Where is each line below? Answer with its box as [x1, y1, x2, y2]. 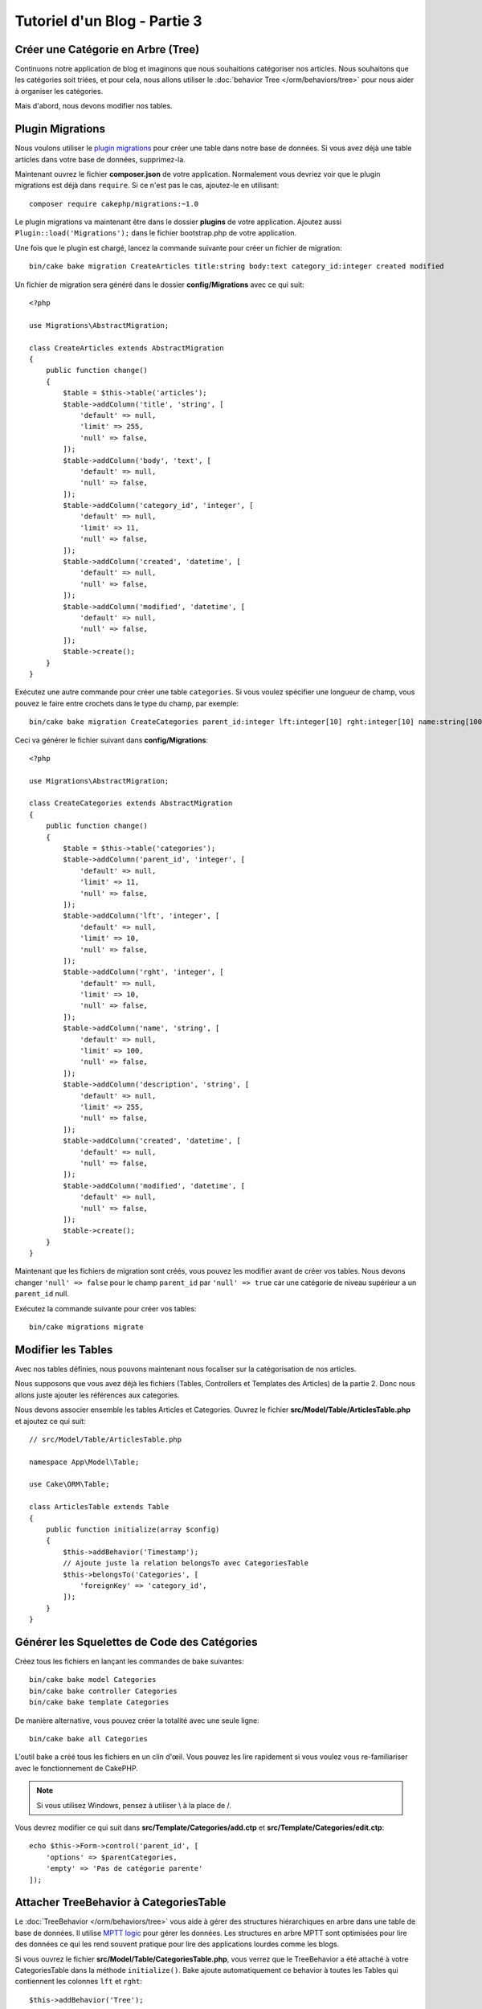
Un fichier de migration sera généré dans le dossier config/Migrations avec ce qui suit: [14, 280, 304, 289]
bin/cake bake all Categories [29, 1734, 149, 1743]
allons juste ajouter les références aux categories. [14, 1390, 180, 1400]
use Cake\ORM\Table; [29, 1479, 110, 1489]
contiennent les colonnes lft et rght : [14, 1977, 143, 1986]
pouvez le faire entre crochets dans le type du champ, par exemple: [14, 698, 239, 708]
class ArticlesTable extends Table [29, 1503, 170, 1512]
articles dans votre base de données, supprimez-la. [14, 154, 186, 164]
